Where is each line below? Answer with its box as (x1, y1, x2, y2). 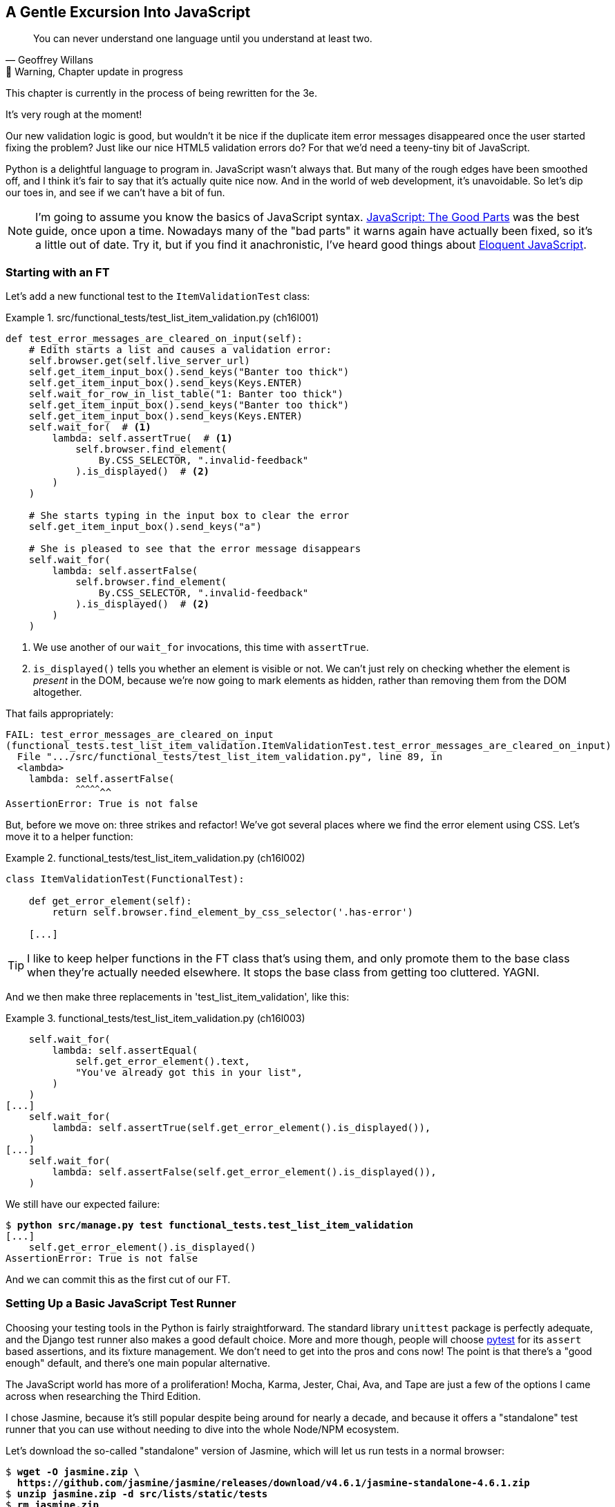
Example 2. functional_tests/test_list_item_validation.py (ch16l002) (6, 851, 305, 864)
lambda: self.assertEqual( (52, 1044, 198, 1056)
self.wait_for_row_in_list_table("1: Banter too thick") (28, 388, 343, 400)
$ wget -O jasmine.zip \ (6, 1466, 140, 1477)
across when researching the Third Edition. (6, 1390, 201, 1402)
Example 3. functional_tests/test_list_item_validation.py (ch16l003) (6, 1012, 305, 1024)
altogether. (33, 686, 82, 699)
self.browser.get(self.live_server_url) (28, 355, 251, 367)
